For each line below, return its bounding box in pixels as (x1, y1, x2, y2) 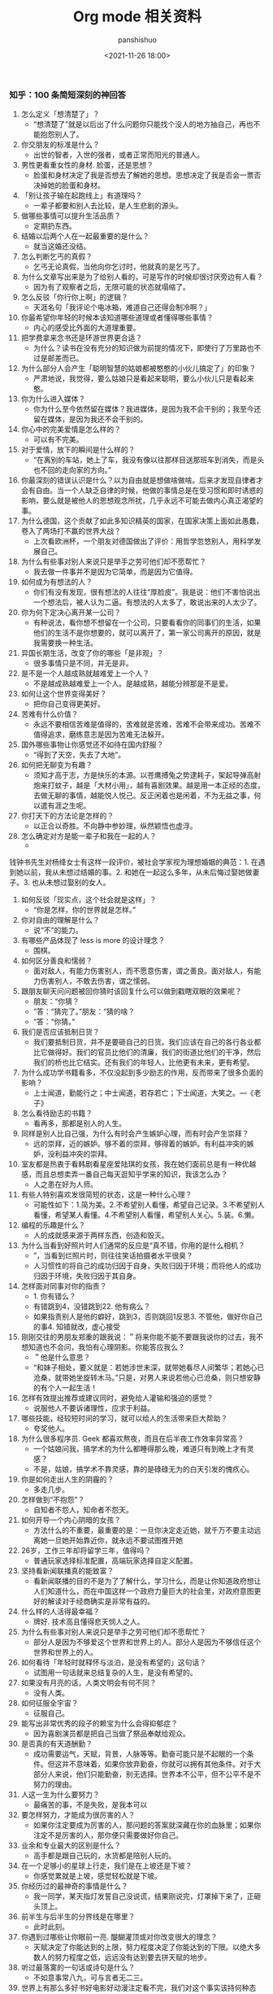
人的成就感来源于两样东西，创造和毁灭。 (32, 1230, 169, 1241)
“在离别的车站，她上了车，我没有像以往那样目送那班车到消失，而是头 (32, 455, 265, 465)
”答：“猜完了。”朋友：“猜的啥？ (32, 1006, 136, 1017)
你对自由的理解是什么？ (20, 915, 100, 925)
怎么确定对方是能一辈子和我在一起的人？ (20, 831, 157, 841)
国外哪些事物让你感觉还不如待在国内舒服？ (20, 740, 164, 749)
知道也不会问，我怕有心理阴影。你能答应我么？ (28, 1342, 185, 1352)
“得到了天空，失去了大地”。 (32, 750, 125, 760)
